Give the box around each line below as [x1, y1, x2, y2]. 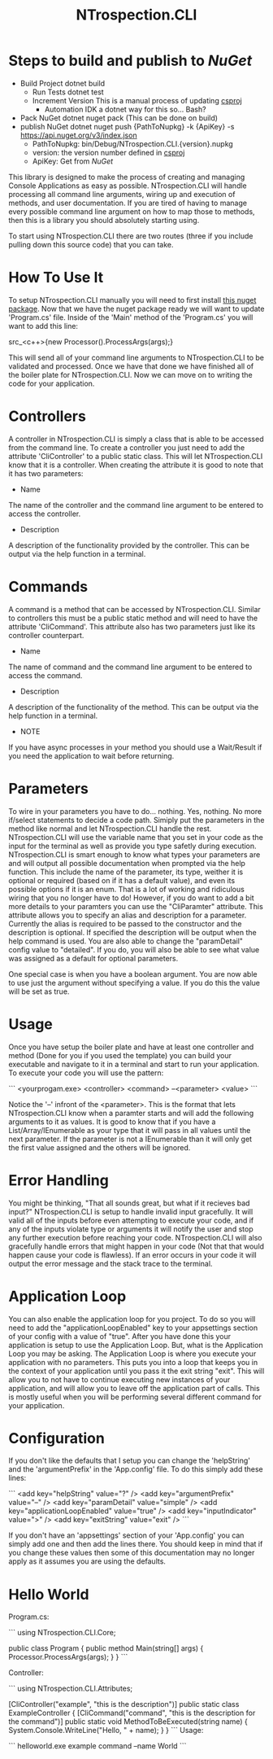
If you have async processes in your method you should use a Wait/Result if [8, 742, 262, 752]
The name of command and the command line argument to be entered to [8, 662, 253, 672]
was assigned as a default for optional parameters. [8, 953, 179, 963]
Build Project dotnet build [19, 78, 106, 88]
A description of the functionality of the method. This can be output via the [8, 702, 259, 711]
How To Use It [8, 269, 104, 287]
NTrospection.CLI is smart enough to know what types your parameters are [8, 849, 261, 860]
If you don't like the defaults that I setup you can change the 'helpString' [8, 1455, 250, 1466]
